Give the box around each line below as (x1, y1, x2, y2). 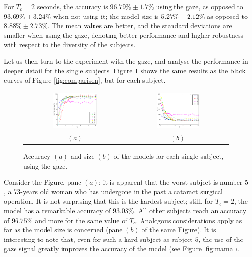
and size (70, 151, 94, 161)
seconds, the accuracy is (37, 1, 108, 11)
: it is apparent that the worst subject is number (98, 177, 243, 187)
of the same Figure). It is (142, 224, 216, 235)
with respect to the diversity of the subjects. (4, 39, 136, 50)
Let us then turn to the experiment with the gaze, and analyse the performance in (4, 55, 248, 66)
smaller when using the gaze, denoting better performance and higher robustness (4, 30, 244, 40)
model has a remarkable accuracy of (4, 206, 111, 216)
